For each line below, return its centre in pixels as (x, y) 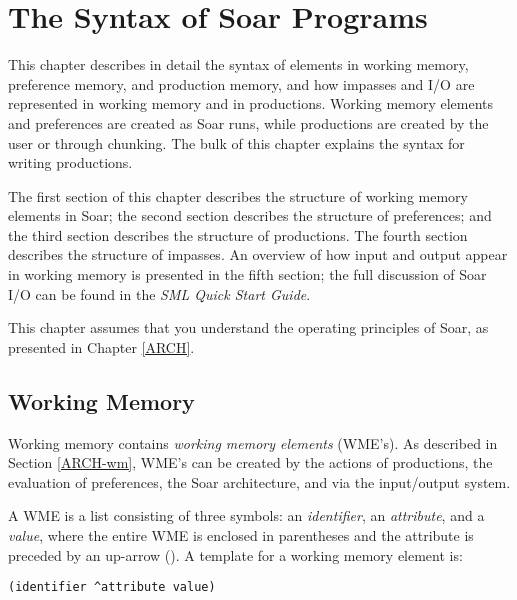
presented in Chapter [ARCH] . (101, 346)
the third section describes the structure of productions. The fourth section (238, 234)
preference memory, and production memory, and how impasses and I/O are (241, 83)
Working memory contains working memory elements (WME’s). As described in (253, 442)
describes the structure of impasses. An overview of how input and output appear (258, 254)
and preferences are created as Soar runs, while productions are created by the (248, 122)
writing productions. (70, 162)
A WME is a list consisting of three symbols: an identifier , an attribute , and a (246, 515)
